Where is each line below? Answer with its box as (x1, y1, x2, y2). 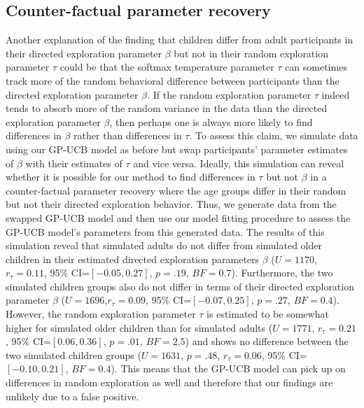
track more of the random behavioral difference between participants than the (6, 73, 339, 87)
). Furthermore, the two (231, 265, 333, 280)
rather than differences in (73, 128, 182, 143)
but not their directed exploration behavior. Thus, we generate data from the (6, 197, 337, 211)
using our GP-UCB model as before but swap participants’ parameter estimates (6, 141, 348, 156)
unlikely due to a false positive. (6, 388, 139, 403)
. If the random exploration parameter (147, 87, 311, 101)
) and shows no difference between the (185, 334, 349, 349)
